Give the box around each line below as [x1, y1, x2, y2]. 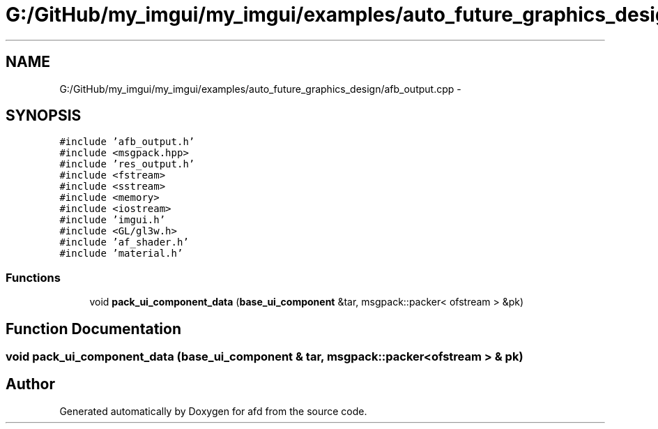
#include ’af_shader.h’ [59, 236, 189, 248]
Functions [6, 270, 61, 285]
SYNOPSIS [6, 107, 82, 125]
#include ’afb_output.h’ [59, 136, 195, 148]
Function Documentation [6, 319, 181, 338]
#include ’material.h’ [59, 248, 183, 259]
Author [6, 375, 55, 393]
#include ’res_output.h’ [59, 158, 195, 170]
